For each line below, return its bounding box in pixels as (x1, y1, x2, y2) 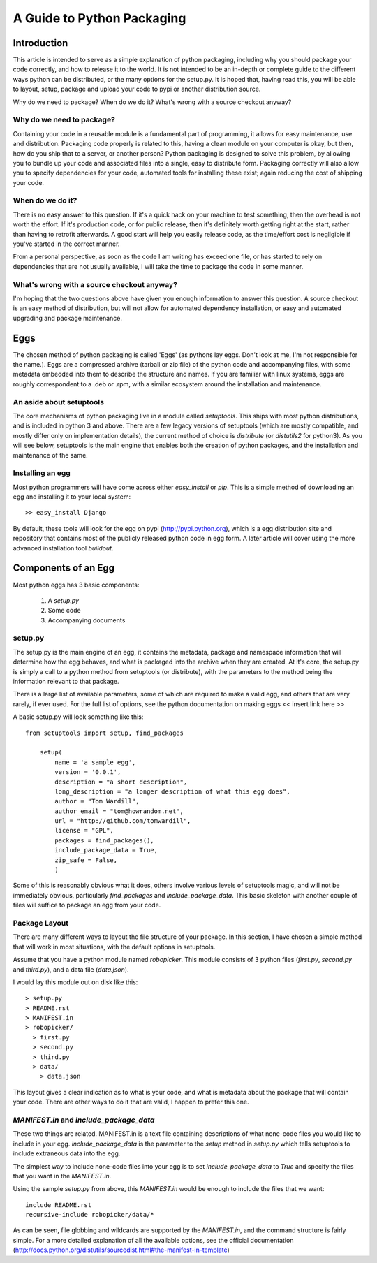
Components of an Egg (13, 562, 115, 574)
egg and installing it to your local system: (13, 492, 131, 501)
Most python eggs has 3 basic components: (13, 581, 140, 589)
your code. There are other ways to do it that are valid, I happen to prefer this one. (13, 1097, 249, 1107)
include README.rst (25, 1201, 92, 1209)
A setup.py (47, 596, 80, 604)
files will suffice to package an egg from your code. (13, 901, 161, 910)
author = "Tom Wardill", (54, 797, 140, 805)
